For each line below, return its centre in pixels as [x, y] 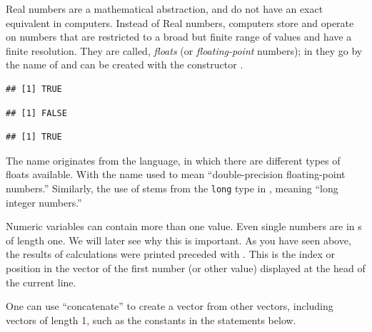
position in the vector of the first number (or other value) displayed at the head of [186, 268]
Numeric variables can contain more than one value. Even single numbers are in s [184, 226]
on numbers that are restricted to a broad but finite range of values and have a [179, 37]
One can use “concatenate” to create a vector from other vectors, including [170, 306]
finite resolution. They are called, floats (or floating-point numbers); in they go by [184, 50]
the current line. [41, 282]
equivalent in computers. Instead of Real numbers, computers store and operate [180, 22]
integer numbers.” [44, 202]
